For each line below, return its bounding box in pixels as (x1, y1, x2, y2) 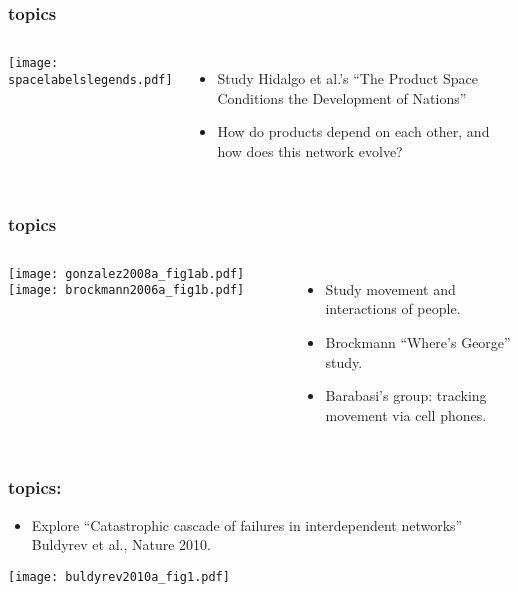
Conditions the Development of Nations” (217, 87, 467, 108)
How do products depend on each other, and (217, 121, 490, 142)
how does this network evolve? (217, 141, 403, 161)
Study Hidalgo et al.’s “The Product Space (217, 68, 478, 89)
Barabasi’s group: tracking (325, 385, 487, 406)
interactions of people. (325, 298, 461, 319)
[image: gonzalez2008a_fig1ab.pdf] (8, 266, 245, 281)
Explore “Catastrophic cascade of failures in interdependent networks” (31, 514, 463, 535)
